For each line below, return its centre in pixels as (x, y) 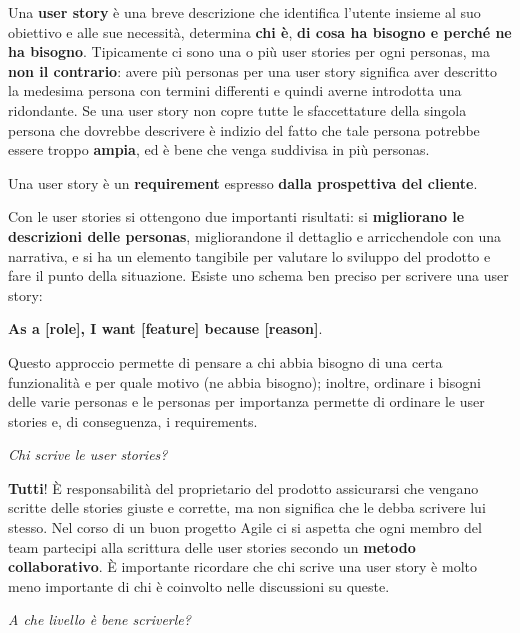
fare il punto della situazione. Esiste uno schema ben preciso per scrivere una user (258, 275)
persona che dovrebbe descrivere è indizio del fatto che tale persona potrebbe (244, 129)
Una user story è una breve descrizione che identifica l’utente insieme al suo (244, 12)
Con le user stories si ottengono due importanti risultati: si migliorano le (236, 216)
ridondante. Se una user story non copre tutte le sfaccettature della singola (237, 109)
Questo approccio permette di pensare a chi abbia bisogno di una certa (225, 361)
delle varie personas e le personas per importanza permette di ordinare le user (246, 401)
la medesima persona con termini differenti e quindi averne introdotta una (235, 90)
